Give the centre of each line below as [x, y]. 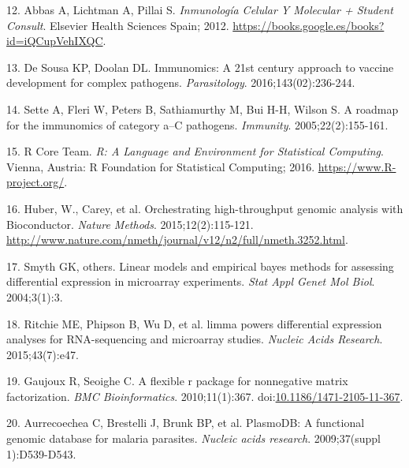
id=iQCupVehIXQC [55, 41]
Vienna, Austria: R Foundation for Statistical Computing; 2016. [161, 166]
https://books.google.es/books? [309, 25]
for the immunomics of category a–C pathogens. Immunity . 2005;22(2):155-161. [197, 124]
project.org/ [35, 182]
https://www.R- [357, 166]
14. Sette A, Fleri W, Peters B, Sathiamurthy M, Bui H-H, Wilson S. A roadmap [203, 109]
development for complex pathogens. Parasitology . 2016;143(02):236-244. [181, 82]
